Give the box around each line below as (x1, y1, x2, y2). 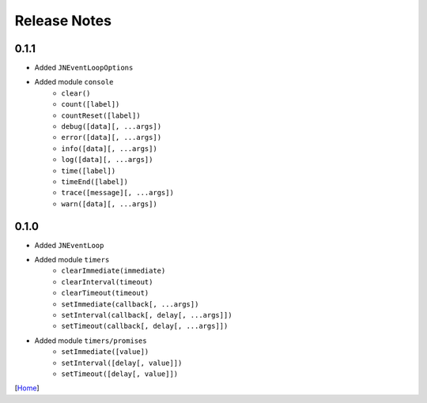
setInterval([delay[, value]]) (61, 358, 183, 367)
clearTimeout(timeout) (61, 288, 149, 298)
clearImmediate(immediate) (61, 266, 166, 276)
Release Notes (14, 12, 112, 29)
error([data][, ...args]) (61, 133, 162, 142)
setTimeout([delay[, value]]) (61, 369, 179, 379)
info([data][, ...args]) (61, 144, 157, 153)
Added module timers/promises (34, 336, 147, 345)
